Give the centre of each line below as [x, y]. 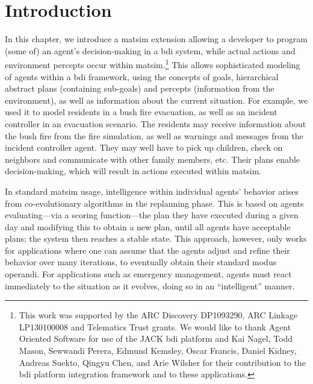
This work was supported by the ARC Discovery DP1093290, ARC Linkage [158, 315]
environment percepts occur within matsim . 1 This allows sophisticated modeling [153, 64]
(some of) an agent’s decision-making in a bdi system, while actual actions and [150, 50]
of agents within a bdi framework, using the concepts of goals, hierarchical [142, 76]
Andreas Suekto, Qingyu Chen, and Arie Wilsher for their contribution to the [162, 362]
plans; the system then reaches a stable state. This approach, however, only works [156, 238]
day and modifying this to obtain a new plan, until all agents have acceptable [148, 226]
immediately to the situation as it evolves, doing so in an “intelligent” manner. [150, 285]
